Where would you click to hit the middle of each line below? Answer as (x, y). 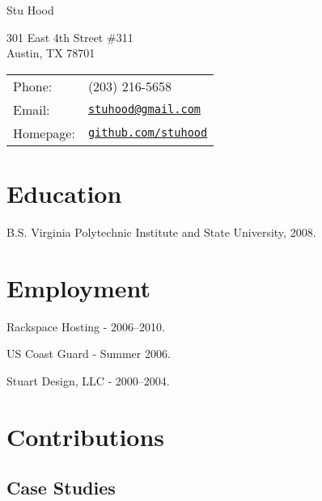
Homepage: (44, 133)
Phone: (33, 86)
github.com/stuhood (148, 133)
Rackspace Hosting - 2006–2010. (86, 326)
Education (64, 193)
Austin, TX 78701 (51, 53)
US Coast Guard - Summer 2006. (89, 354)
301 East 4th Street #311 (70, 37)
